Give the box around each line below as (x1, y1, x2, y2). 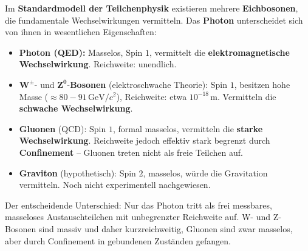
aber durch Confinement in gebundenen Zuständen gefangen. (5, 234, 231, 247)
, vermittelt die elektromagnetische (149, 45, 290, 58)
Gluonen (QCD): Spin (19, 122, 106, 135)
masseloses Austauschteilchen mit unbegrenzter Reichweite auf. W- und (5, 210, 271, 223)
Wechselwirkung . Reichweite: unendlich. (19, 58, 177, 70)
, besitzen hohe (234, 78, 290, 90)
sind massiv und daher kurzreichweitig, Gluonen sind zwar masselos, (38, 222, 293, 235)
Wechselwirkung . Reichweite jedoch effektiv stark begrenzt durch (19, 134, 270, 147)
